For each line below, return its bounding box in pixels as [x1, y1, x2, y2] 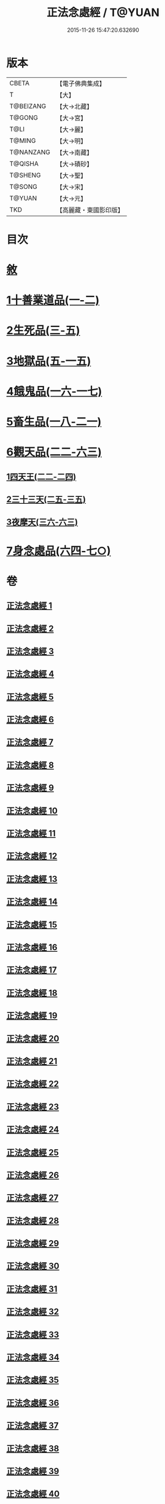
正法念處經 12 [6, 851, 58, 862]
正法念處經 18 [6, 987, 58, 998]
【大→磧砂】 [56, 160, 93, 168]
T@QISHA [9, 159, 39, 168]
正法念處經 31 [6, 1284, 58, 1294]
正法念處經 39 [6, 1466, 59, 1476]
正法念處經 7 [6, 737, 54, 747]
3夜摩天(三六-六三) [6, 517, 79, 528]
